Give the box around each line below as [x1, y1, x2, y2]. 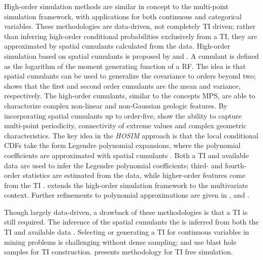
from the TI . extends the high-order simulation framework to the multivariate [4, 179, 248, 190]
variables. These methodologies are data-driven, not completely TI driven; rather [4, 21, 256, 31]
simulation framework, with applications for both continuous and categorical [4, 11, 242, 21]
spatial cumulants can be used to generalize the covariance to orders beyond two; [4, 70, 256, 81]
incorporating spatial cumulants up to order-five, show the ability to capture [4, 110, 242, 121]
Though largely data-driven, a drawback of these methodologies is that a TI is [4, 206, 248, 217]
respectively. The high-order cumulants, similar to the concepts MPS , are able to [4, 90, 255, 101]
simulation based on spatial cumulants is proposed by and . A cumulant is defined [4, 50, 259, 61]
